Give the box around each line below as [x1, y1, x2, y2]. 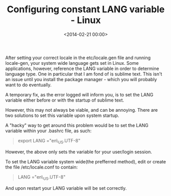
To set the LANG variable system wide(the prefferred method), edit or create [5, 158, 166, 164]
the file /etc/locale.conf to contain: [5, 164, 78, 170]
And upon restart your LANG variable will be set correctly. [5, 185, 127, 191]
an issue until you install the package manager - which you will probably [5, 76, 157, 82]
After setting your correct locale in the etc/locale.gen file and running [5, 55, 151, 61]
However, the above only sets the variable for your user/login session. [5, 149, 152, 155]
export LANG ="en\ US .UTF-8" [17, 137, 81, 145]
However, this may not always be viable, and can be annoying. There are [5, 107, 158, 113]
